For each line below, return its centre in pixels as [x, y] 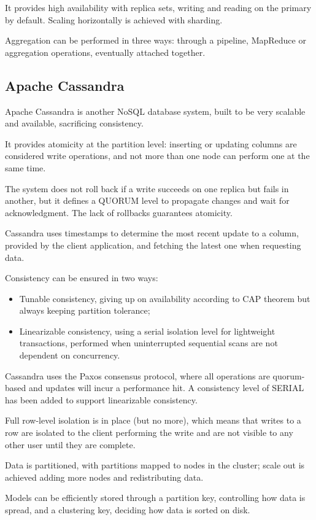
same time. [25, 167]
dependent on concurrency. [70, 355]
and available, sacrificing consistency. [74, 123]
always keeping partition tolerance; [85, 310]
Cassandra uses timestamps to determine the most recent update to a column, [152, 233]
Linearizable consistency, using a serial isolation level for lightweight [147, 331]
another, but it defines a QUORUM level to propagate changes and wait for [147, 200]
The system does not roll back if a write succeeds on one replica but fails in [147, 188]
